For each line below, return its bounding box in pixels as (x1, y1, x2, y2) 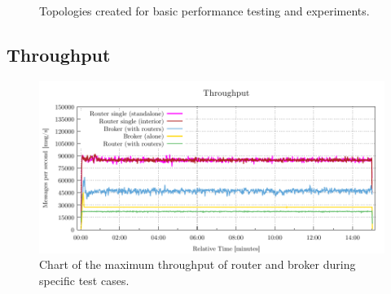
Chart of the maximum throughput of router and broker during (39, 256, 356, 273)
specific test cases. (39, 271, 130, 288)
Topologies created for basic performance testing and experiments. (39, 2, 370, 19)
